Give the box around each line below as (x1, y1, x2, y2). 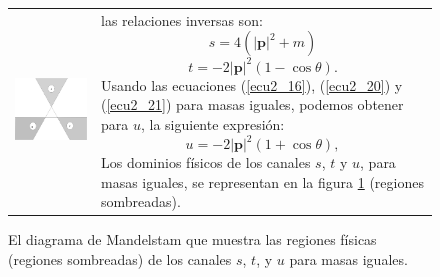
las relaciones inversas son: (100, 9, 263, 30)
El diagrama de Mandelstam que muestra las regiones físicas (8, 229, 377, 250)
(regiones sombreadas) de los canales (8, 249, 232, 269)
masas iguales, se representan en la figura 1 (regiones (100, 171, 424, 192)
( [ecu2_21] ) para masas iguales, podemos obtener (100, 94, 404, 115)
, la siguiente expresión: (140, 114, 285, 135)
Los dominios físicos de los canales (100, 152, 311, 173)
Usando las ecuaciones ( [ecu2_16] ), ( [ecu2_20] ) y (100, 74, 403, 95)
